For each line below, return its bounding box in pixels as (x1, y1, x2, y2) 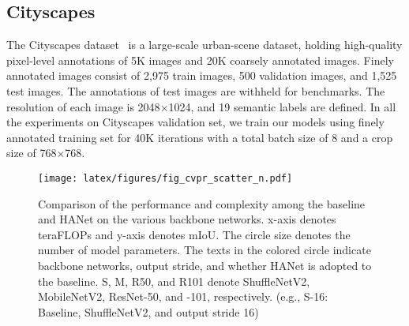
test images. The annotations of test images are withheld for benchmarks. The (6, 82, 385, 99)
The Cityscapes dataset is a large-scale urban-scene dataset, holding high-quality (6, 36, 403, 53)
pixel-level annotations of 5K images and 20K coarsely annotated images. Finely (6, 51, 394, 68)
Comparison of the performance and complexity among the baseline (38, 195, 366, 212)
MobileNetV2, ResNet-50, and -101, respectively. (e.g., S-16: (38, 288, 328, 305)
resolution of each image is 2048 (6, 98, 160, 114)
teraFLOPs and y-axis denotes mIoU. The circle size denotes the (38, 226, 351, 242)
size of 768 (6, 144, 57, 161)
